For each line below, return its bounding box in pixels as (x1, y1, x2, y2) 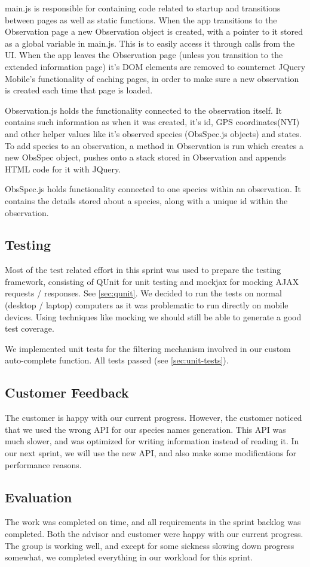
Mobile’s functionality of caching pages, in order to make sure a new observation (5, 72, 299, 84)
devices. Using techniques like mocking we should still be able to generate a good (5, 310, 302, 323)
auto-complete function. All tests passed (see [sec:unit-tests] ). (5, 354, 229, 366)
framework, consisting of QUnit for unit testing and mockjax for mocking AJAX (5, 275, 299, 287)
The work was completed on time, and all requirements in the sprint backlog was (5, 516, 301, 528)
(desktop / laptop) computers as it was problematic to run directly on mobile (5, 299, 288, 311)
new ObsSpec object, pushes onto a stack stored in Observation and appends (5, 151, 286, 163)
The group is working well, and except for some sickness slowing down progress (5, 539, 294, 551)
